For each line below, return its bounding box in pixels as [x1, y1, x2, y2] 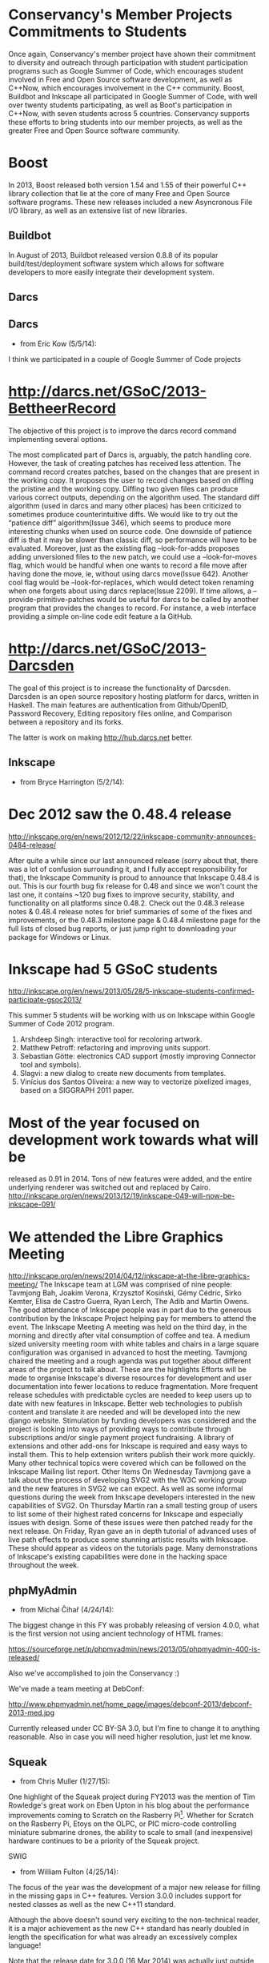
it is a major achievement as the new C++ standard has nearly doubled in [8, 1923, 250, 1933]
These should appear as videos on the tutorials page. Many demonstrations [8, 1544, 258, 1553]
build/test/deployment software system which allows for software [8, 259, 225, 268]
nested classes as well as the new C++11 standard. [8, 1899, 176, 1909]
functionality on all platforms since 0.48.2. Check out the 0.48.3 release [8, 898, 245, 908]
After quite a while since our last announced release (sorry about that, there [8, 855, 259, 865]
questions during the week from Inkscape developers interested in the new [8, 1492, 256, 1502]
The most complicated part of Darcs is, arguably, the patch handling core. [8, 450, 252, 460]
